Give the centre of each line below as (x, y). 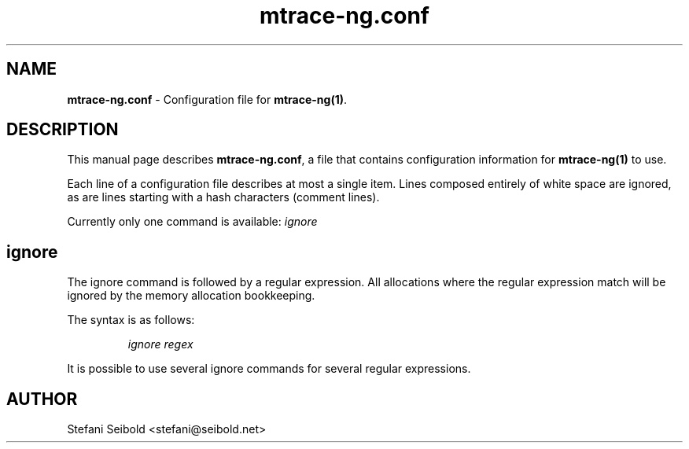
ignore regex (160, 344)
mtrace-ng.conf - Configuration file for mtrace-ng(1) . (207, 99)
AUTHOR (42, 399)
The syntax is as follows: (131, 320)
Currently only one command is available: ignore (192, 222)
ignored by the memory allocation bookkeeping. (191, 296)
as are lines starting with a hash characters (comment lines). (223, 197)
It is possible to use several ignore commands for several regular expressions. (269, 369)
